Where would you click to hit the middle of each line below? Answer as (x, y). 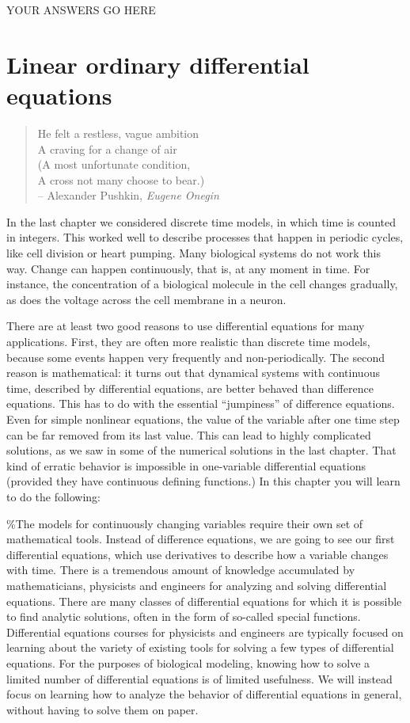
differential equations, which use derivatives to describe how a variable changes (197, 554)
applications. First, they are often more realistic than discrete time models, (188, 342)
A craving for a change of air (107, 148)
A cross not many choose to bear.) (121, 179)
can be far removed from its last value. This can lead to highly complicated (189, 434)
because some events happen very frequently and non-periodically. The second (196, 357)
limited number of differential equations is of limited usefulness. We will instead (199, 678)
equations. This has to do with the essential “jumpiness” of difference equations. (201, 403)
